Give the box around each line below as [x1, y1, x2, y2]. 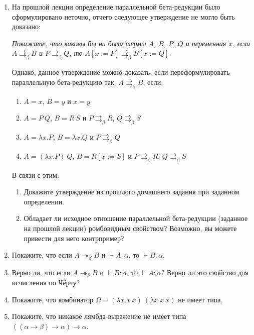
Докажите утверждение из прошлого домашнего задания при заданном [24, 186, 239, 197]
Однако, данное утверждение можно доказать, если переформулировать [12, 67, 230, 77]
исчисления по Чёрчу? [12, 277, 80, 288]
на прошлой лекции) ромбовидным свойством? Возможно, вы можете [24, 222, 237, 233]
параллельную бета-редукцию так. [12, 76, 116, 87]
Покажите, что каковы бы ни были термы [12, 38, 146, 48]
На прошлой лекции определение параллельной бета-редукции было [12, 2, 220, 12]
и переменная [185, 38, 226, 48]
